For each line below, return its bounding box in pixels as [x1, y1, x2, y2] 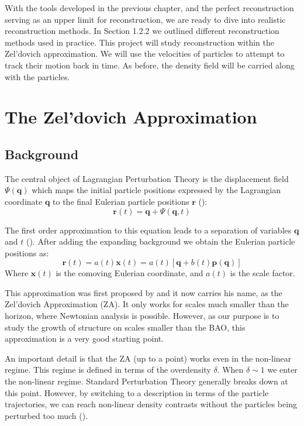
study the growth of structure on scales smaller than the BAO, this [5, 321, 246, 333]
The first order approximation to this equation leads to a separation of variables [5, 224, 292, 236]
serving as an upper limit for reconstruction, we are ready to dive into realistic [5, 13, 286, 25]
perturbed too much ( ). [5, 409, 88, 421]
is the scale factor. [230, 267, 295, 279]
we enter [267, 363, 298, 376]
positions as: [5, 246, 49, 259]
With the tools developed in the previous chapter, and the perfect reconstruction [5, 2, 294, 13]
